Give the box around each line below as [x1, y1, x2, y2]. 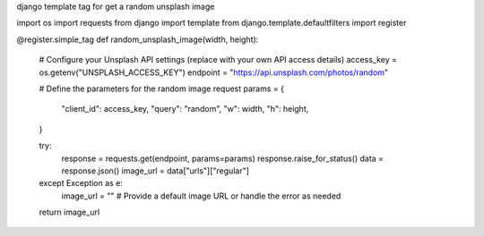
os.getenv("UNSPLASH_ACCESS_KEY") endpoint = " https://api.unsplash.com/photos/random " [39, 67, 389, 78]
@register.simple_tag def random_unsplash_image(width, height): [16, 34, 259, 45]
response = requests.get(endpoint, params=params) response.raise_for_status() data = [61, 153, 385, 164]
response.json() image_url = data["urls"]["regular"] [61, 165, 250, 176]
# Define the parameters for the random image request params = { [39, 83, 284, 94]
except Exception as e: [39, 178, 123, 189]
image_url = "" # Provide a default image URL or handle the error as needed [61, 190, 341, 201]
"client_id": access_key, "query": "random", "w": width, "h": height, [61, 104, 309, 114]
